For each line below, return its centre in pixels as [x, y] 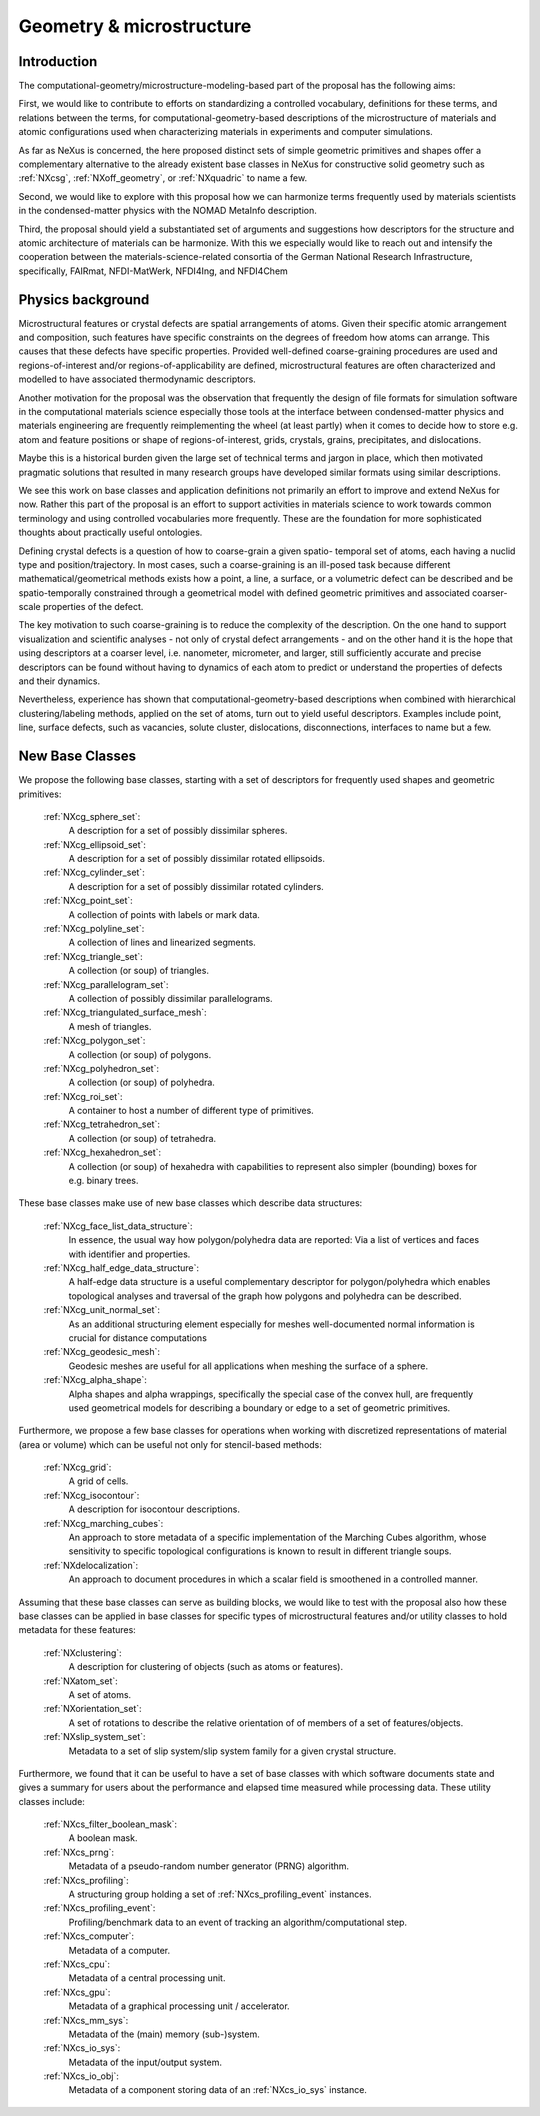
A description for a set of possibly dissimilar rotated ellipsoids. [196, 859]
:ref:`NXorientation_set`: [92, 1709]
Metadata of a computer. [119, 1950]
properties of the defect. [93, 607]
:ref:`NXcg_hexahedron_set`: [102, 1152]
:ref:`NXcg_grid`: [77, 1467]
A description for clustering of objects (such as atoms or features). [206, 1667]
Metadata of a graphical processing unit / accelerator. [179, 2006]
